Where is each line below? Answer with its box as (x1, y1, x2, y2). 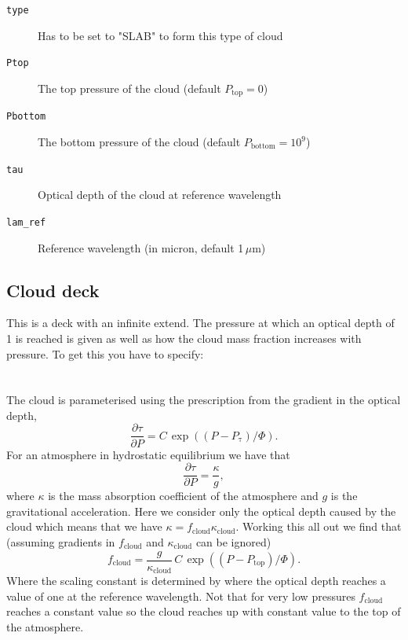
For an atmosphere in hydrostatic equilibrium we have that (6, 446, 290, 462)
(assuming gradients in (6, 533, 115, 550)
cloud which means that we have (6, 518, 162, 535)
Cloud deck (6, 278, 100, 302)
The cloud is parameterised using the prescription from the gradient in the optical (6, 392, 401, 408)
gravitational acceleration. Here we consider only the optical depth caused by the (6, 502, 396, 519)
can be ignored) (195, 533, 271, 550)
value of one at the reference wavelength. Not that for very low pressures (6, 587, 355, 604)
